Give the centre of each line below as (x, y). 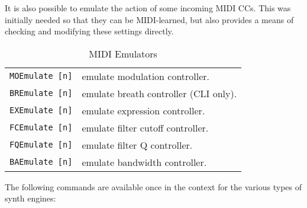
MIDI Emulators (123, 53)
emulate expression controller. (143, 110)
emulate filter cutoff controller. (145, 127)
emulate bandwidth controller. (144, 162)
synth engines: (30, 198)
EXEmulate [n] (41, 111)
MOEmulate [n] (41, 76)
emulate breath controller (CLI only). (159, 93)
